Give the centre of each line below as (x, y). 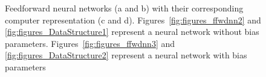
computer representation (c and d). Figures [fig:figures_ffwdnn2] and (133, 20)
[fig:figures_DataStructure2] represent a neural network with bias (126, 55)
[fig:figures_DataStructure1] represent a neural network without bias (132, 32)
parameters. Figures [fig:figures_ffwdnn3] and (90, 43)
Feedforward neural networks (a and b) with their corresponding (124, 8)
